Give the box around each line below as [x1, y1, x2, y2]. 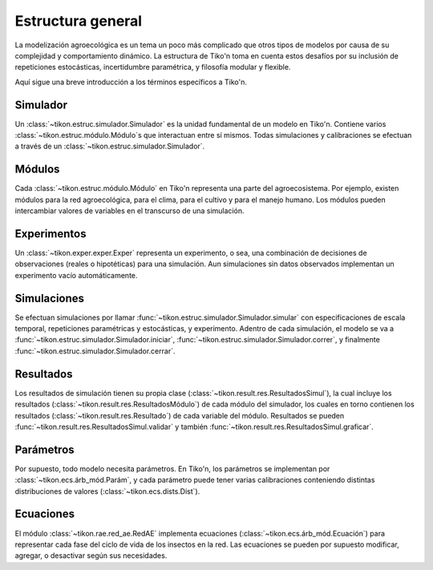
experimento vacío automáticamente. [14, 270, 138, 280]
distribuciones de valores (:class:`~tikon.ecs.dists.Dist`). [14, 486, 200, 496]
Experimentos [14, 227, 87, 241]
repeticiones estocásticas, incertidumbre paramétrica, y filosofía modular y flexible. [14, 63, 291, 72]
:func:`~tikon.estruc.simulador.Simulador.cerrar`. [14, 346, 176, 356]
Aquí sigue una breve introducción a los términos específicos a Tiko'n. [14, 77, 248, 87]
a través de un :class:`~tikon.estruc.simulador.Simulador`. [14, 141, 205, 152]
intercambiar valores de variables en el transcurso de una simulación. [14, 206, 245, 216]
